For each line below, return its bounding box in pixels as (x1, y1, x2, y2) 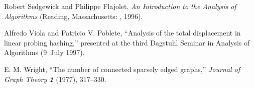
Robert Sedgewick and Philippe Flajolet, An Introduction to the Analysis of (4, 1, 236, 11)
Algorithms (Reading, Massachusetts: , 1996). (4, 10, 143, 21)
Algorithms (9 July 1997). (4, 47, 85, 57)
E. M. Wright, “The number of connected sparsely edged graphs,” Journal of (4, 63, 240, 74)
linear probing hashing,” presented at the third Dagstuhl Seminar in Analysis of (4, 37, 250, 47)
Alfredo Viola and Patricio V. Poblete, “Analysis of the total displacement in (4, 27, 241, 38)
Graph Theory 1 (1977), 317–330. (4, 73, 106, 84)
